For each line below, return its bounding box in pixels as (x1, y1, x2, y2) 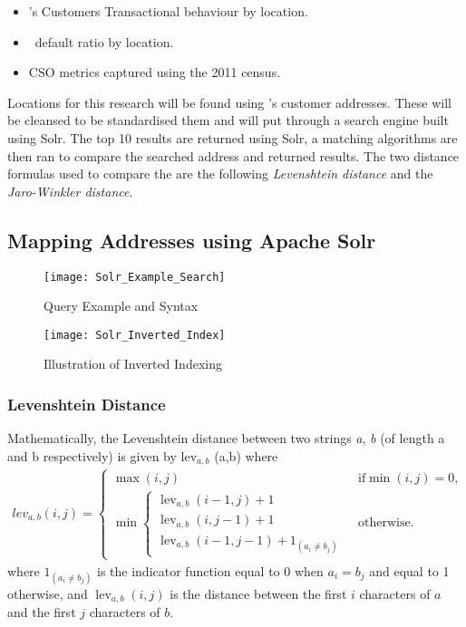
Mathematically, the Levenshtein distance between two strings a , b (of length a (7, 429, 445, 448)
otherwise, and (7, 584, 88, 603)
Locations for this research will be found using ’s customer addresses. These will (7, 92, 451, 111)
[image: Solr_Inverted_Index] (44, 328, 226, 342)
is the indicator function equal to (97, 561, 280, 580)
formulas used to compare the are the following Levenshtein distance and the (7, 164, 433, 183)
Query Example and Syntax (44, 296, 199, 315)
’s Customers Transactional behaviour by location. (28, 2, 308, 20)
